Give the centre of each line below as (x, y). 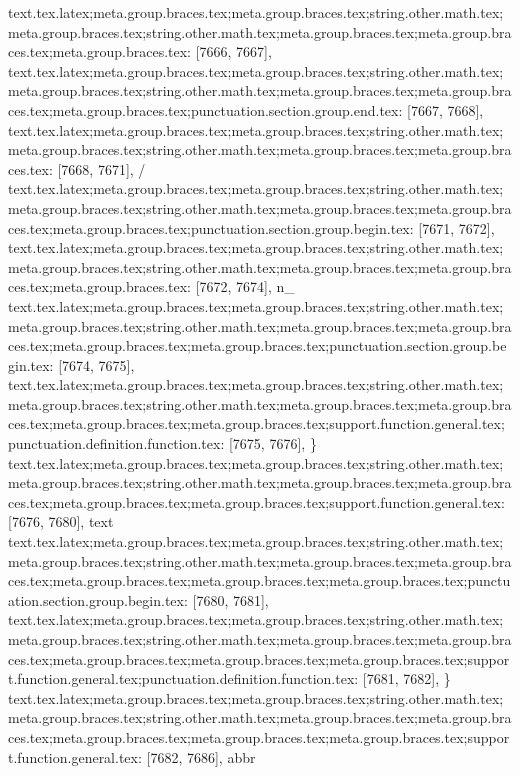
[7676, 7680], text (61, 521)
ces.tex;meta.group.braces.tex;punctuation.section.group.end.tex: (205, 109)
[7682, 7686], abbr (201, 756)
